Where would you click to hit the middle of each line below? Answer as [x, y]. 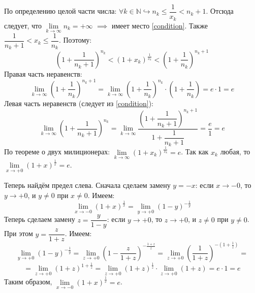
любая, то [235, 152]
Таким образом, [28, 282]
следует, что [23, 25]
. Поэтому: [75, 40]
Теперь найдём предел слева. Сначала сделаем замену [87, 185]
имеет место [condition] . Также [160, 25]
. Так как [195, 152]
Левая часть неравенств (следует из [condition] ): [79, 103]
